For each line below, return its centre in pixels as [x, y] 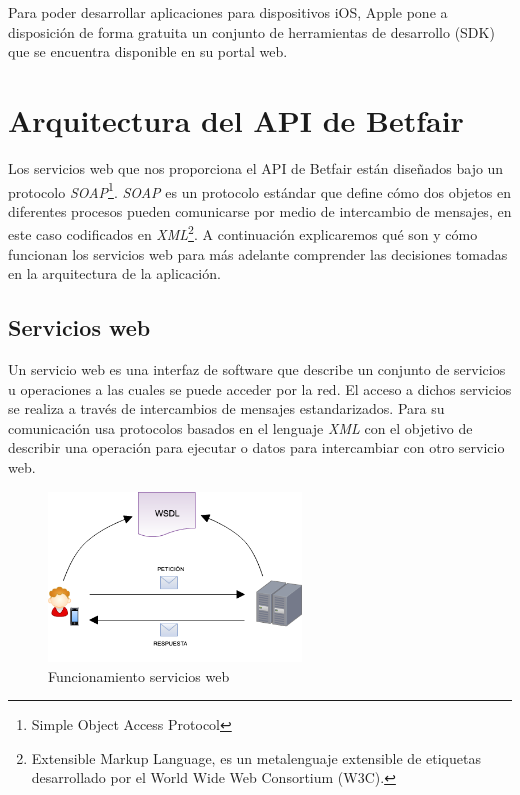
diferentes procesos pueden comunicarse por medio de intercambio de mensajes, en [260, 210]
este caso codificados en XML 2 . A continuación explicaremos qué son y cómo [243, 232]
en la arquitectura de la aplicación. [114, 273]
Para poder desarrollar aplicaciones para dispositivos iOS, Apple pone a [228, 12]
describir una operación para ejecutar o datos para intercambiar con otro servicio [256, 447]
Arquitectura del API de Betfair [236, 119]
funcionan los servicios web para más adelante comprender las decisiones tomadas [258, 253]
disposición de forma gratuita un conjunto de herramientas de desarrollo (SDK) [251, 31]
